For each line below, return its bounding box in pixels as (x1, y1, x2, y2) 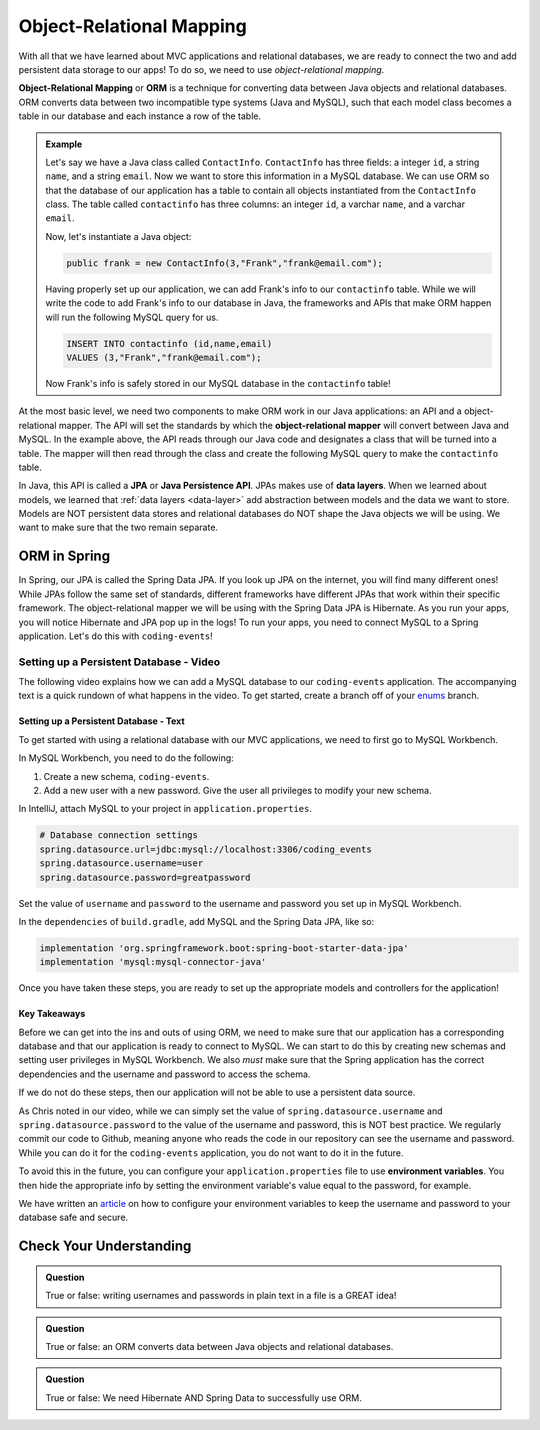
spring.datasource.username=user (39, 858, 204, 869)
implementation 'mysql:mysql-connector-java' (39, 956, 267, 968)
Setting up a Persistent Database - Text (18, 715, 185, 727)
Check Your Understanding (18, 1238, 192, 1255)
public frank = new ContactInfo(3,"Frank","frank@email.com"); (66, 257, 384, 269)
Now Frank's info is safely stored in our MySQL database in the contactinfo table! (45, 377, 391, 389)
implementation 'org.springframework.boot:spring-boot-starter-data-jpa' (39, 942, 409, 954)
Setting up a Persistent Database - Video (18, 655, 220, 669)
